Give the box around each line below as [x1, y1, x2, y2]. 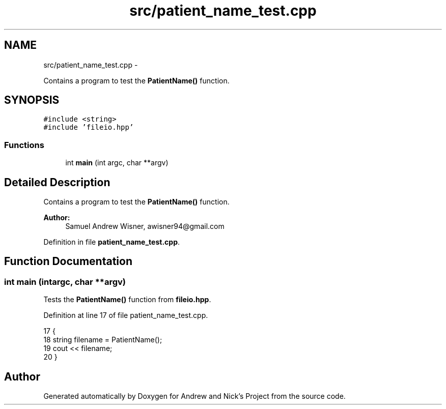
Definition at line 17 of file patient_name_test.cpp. [43, 311, 208, 320]
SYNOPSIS [4, 94, 60, 107]
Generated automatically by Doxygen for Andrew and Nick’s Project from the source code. [43, 392, 346, 401]
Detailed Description [4, 176, 110, 189]
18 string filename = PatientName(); [43, 335, 162, 344]
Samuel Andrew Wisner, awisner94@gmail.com [65, 222, 225, 231]
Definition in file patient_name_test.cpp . [43, 238, 180, 247]
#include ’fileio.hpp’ [43, 123, 134, 132]
